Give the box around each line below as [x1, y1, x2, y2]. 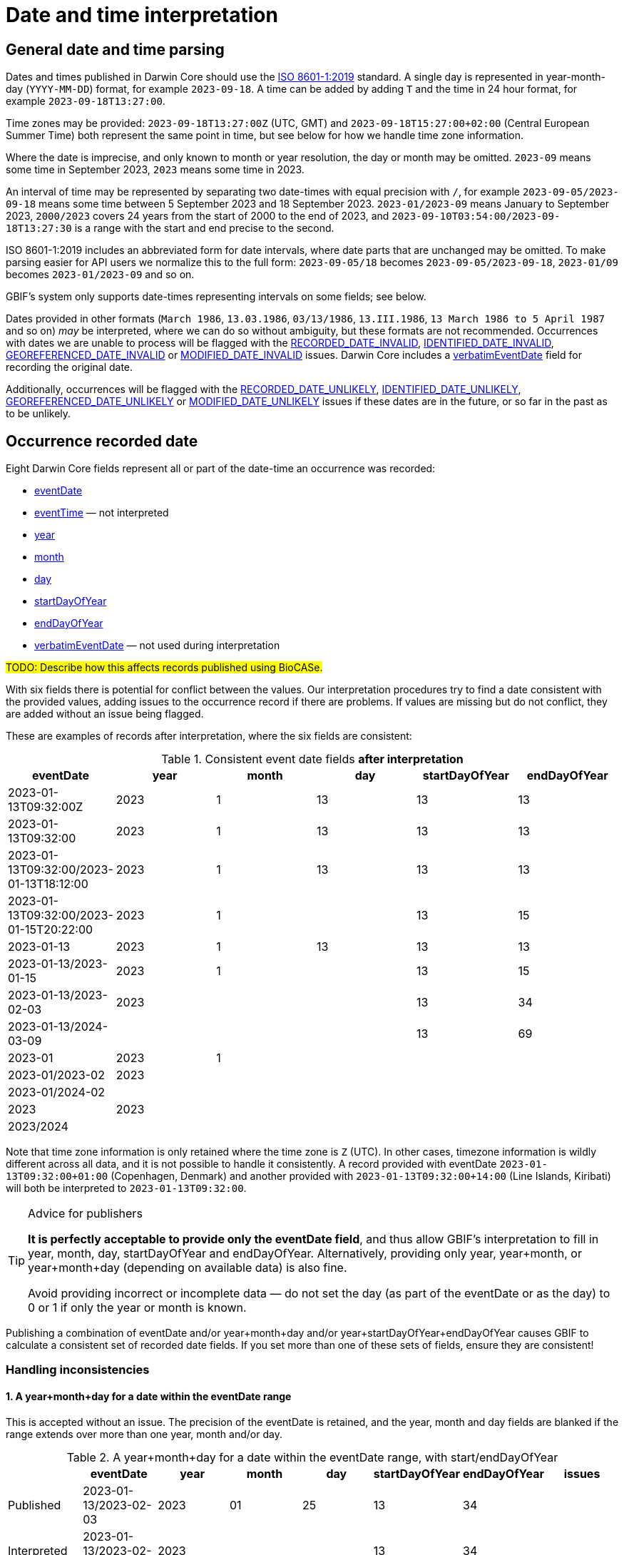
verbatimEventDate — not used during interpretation [34, 639, 280, 652]
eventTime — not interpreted [34, 506, 169, 519]
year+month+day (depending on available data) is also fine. [28, 1260, 347, 1275]
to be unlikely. [6, 407, 71, 420]
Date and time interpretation [6, 3, 278, 27]
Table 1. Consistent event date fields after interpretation [161, 752, 464, 767]
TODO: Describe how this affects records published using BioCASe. [6, 661, 323, 674]
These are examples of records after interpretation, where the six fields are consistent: [6, 730, 412, 743]
